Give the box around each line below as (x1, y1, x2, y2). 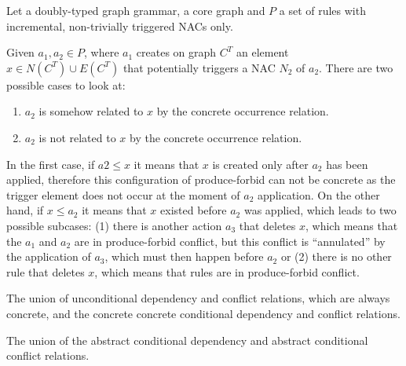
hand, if (6, 202, 44, 218)
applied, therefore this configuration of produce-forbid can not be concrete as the (6, 171, 396, 188)
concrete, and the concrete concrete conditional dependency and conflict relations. (6, 305, 401, 321)
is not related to (38, 129, 116, 145)
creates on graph (136, 44, 217, 60)
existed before (160, 202, 227, 218)
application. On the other (258, 186, 380, 203)
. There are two (319, 59, 393, 75)
